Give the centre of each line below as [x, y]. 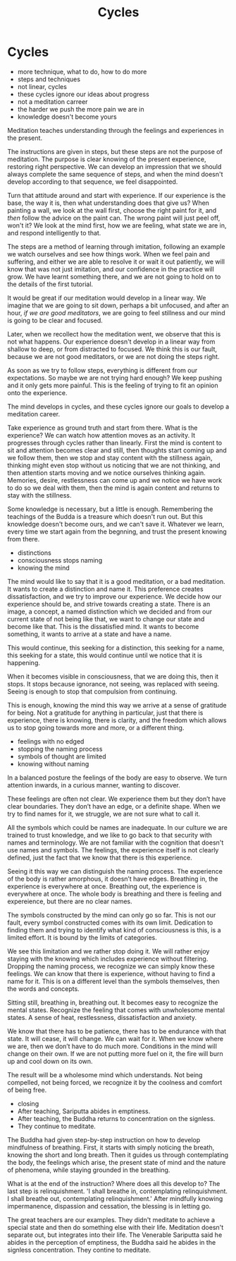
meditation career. [34, 414]
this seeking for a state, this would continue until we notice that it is [105, 655]
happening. [24, 662]
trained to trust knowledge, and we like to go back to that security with [110, 835]
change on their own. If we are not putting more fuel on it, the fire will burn [115, 1053]
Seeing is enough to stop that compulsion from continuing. [92, 691]
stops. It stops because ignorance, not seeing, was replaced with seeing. [113, 684]
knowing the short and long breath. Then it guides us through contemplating [118, 1155]
